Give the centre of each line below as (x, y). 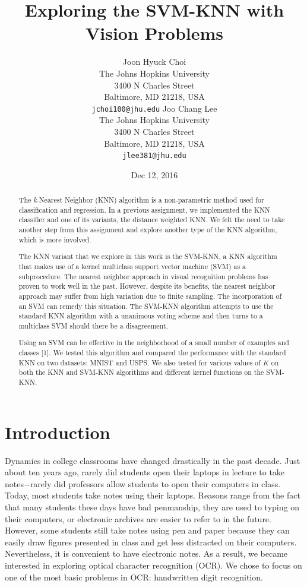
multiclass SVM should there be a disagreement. (93, 325)
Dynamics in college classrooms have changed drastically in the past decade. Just (153, 460)
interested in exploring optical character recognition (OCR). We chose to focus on (153, 565)
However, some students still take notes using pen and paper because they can (147, 530)
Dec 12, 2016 (154, 174)
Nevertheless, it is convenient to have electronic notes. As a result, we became (146, 553)
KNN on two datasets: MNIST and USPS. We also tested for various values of (140, 362)
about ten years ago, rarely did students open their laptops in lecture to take (145, 472)
